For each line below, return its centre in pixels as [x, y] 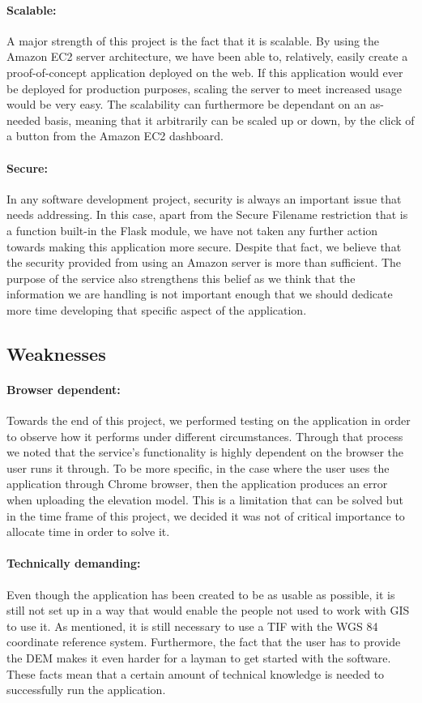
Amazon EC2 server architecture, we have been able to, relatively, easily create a [207, 56]
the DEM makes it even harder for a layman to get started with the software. [199, 658]
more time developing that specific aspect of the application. [157, 309]
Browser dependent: [64, 389]
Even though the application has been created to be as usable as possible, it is [201, 594]
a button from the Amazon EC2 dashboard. [115, 136]
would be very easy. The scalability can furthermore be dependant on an [187, 104]
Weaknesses [56, 353]
